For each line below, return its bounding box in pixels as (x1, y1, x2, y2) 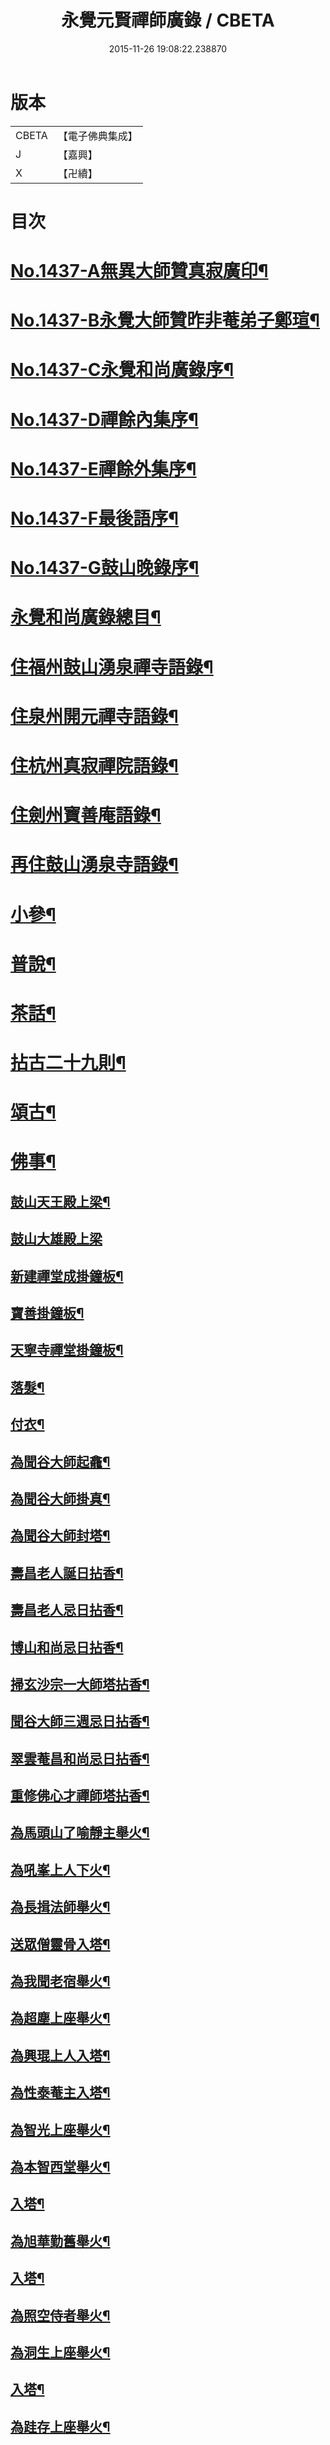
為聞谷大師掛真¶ (10, 1490, 111, 1507)
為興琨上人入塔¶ (10, 2047, 111, 2064)
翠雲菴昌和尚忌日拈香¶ (10, 1750, 150, 1767)
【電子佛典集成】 (57, 129, 138, 143)
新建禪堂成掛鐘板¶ (10, 1267, 124, 1285)
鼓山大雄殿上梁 (10, 1231, 103, 1248)
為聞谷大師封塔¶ (10, 1527, 111, 1545)
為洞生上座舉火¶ (10, 2344, 111, 2361)
